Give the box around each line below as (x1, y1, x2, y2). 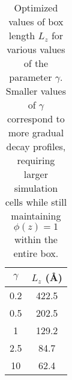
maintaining (11, 209, 61, 223)
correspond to (7, 112, 65, 125)
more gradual (8, 125, 64, 139)
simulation (14, 181, 58, 195)
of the (23, 56, 49, 70)
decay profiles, (6, 139, 66, 153)
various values (7, 42, 65, 56)
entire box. (13, 246, 59, 260)
